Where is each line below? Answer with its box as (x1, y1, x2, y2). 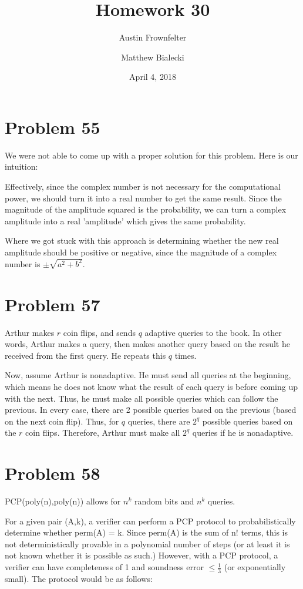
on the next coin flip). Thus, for (5, 415, 119, 427)
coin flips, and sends (63, 326, 136, 338)
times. (174, 349, 197, 361)
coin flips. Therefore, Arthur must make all (25, 426, 180, 439)
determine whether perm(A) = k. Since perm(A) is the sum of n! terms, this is (5, 526, 288, 538)
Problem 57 (5, 292, 100, 316)
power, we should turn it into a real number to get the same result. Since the (5, 191, 282, 204)
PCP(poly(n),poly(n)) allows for (5, 495, 121, 507)
